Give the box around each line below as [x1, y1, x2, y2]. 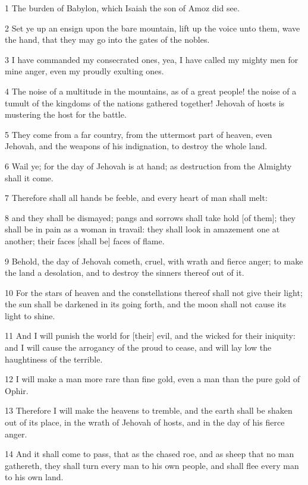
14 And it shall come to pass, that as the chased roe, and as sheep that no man [5, 448, 294, 460]
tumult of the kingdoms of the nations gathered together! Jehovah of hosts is [5, 96, 285, 109]
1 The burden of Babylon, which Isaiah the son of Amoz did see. [5, 2, 240, 14]
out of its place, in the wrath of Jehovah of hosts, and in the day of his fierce [5, 416, 285, 429]
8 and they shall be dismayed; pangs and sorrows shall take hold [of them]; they [5, 211, 296, 223]
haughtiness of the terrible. [5, 352, 103, 365]
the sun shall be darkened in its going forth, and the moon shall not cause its [5, 298, 287, 310]
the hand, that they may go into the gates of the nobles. [5, 33, 210, 46]
